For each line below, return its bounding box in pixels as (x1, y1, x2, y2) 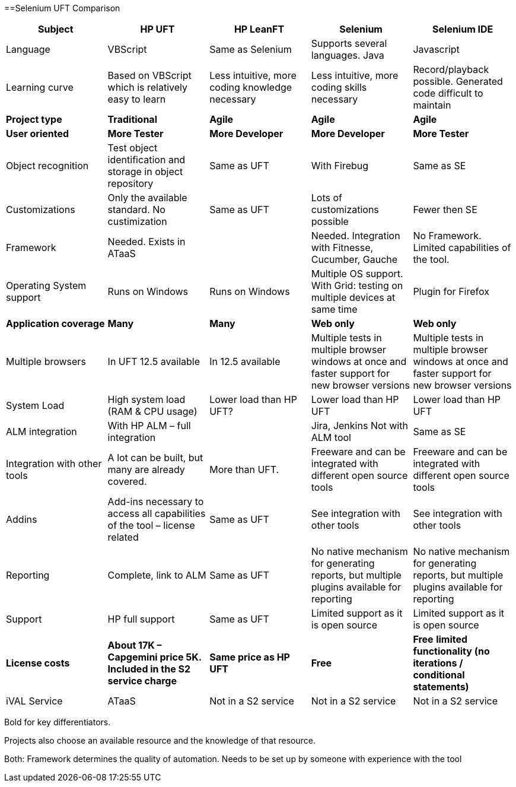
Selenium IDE (432, 23, 493, 35)
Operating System (6, 280, 87, 291)
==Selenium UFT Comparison (4, 3, 120, 13)
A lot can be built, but (107, 452, 203, 464)
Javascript (413, 43, 460, 55)
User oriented (6, 128, 69, 139)
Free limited (413, 633, 468, 645)
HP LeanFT (234, 23, 285, 35)
